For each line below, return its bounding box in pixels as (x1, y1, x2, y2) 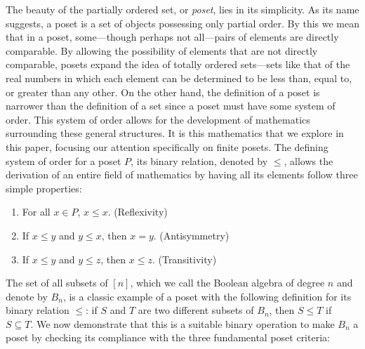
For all (22, 204, 51, 219)
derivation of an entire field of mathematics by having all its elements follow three (6, 167, 358, 182)
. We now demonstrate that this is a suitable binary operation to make (30, 316, 335, 331)
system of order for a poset (6, 153, 121, 168)
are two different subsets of (138, 303, 254, 317)
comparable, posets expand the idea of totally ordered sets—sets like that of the (6, 57, 350, 72)
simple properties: (6, 180, 82, 195)
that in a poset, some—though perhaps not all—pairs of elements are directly (6, 29, 339, 44)
